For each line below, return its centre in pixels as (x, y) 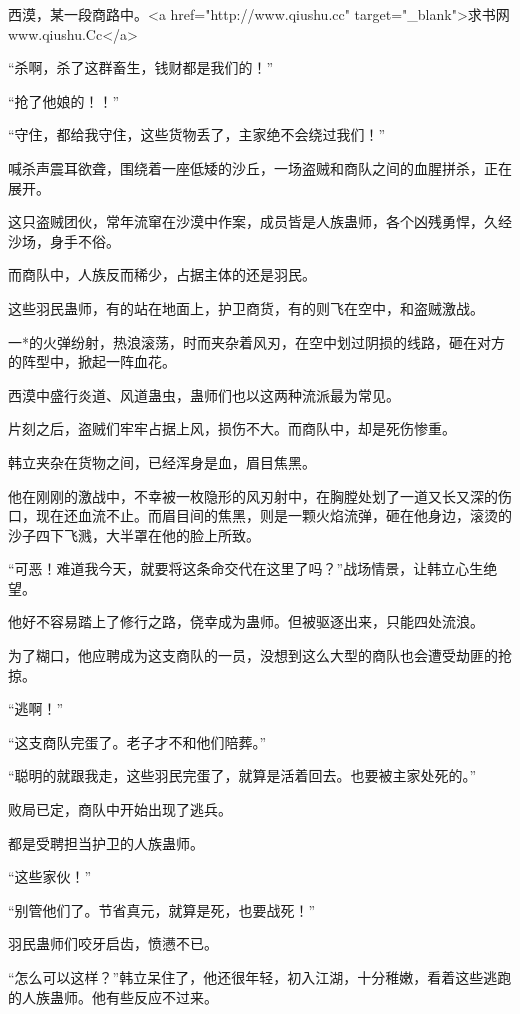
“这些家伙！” (50, 876)
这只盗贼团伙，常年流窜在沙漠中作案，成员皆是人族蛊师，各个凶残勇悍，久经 (260, 221)
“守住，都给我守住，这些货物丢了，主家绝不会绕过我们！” (197, 134)
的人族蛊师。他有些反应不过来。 (113, 996)
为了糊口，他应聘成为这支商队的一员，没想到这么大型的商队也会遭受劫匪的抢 (260, 655)
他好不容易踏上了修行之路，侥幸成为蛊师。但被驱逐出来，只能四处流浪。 (246, 621)
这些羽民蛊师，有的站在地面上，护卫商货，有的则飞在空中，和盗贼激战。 (246, 307)
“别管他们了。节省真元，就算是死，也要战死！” (162, 909)
